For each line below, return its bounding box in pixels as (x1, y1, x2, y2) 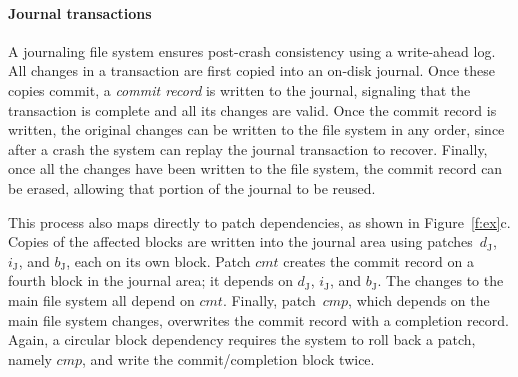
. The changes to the (377, 270, 504, 291)
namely (8, 348, 52, 369)
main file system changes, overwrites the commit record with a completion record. (8, 309, 509, 330)
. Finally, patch (222, 289, 316, 310)
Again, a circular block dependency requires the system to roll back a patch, (8, 329, 476, 350)
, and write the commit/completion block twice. (82, 348, 375, 369)
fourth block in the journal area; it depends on (8, 270, 293, 291)
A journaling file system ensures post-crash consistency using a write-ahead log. (8, 40, 496, 61)
